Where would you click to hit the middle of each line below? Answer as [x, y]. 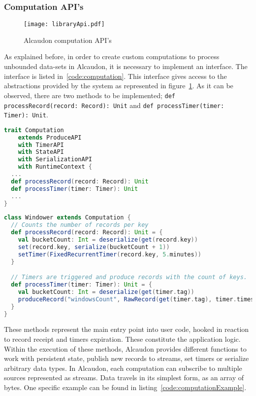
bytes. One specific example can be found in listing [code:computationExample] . [125, 387]
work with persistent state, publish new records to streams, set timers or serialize [127, 358]
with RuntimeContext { [55, 167]
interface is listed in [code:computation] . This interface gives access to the [115, 76]
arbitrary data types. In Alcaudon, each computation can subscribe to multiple [123, 368]
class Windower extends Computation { [67, 218]
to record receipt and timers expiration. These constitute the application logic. [122, 339]
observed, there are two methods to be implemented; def [90, 95]
